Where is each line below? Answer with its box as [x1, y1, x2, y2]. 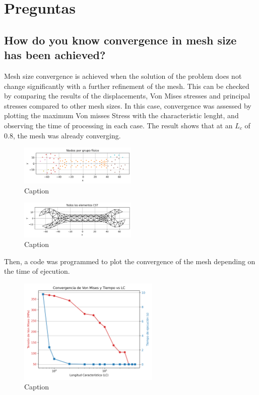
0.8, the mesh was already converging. [4, 130, 121, 140]
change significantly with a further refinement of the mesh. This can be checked [4, 80, 249, 91]
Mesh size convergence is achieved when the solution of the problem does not [4, 70, 242, 81]
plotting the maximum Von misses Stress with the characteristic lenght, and [4, 110, 239, 121]
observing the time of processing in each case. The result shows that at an [4, 120, 233, 130]
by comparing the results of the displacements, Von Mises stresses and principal [4, 90, 250, 101]
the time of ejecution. [4, 266, 70, 276]
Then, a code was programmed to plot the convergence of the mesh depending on [4, 256, 255, 266]
